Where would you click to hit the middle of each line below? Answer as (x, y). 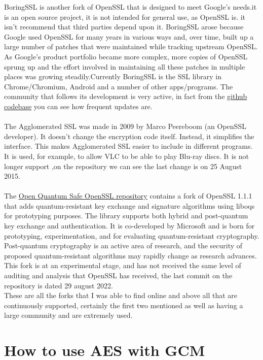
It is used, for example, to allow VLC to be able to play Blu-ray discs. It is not (127, 156)
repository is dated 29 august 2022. (59, 285)
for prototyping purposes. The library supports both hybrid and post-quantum (126, 216)
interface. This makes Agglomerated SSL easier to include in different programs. (128, 146)
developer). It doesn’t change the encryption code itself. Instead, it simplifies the (129, 136)
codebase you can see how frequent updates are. (78, 106)
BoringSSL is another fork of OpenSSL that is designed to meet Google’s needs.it (130, 7)
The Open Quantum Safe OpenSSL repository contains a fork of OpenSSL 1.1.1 (128, 196)
